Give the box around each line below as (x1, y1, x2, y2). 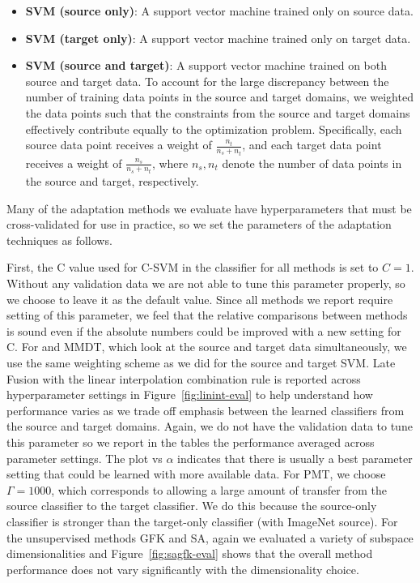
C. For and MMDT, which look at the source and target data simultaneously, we (6, 338, 407, 355)
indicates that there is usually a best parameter (177, 449, 413, 466)
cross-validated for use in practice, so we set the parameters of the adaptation (6, 216, 392, 233)
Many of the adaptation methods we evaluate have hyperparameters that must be (6, 199, 412, 216)
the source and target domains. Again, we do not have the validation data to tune (6, 418, 413, 435)
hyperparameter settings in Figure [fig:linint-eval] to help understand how (6, 386, 373, 403)
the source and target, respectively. (25, 173, 199, 190)
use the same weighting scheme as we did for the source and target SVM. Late (6, 354, 396, 371)
